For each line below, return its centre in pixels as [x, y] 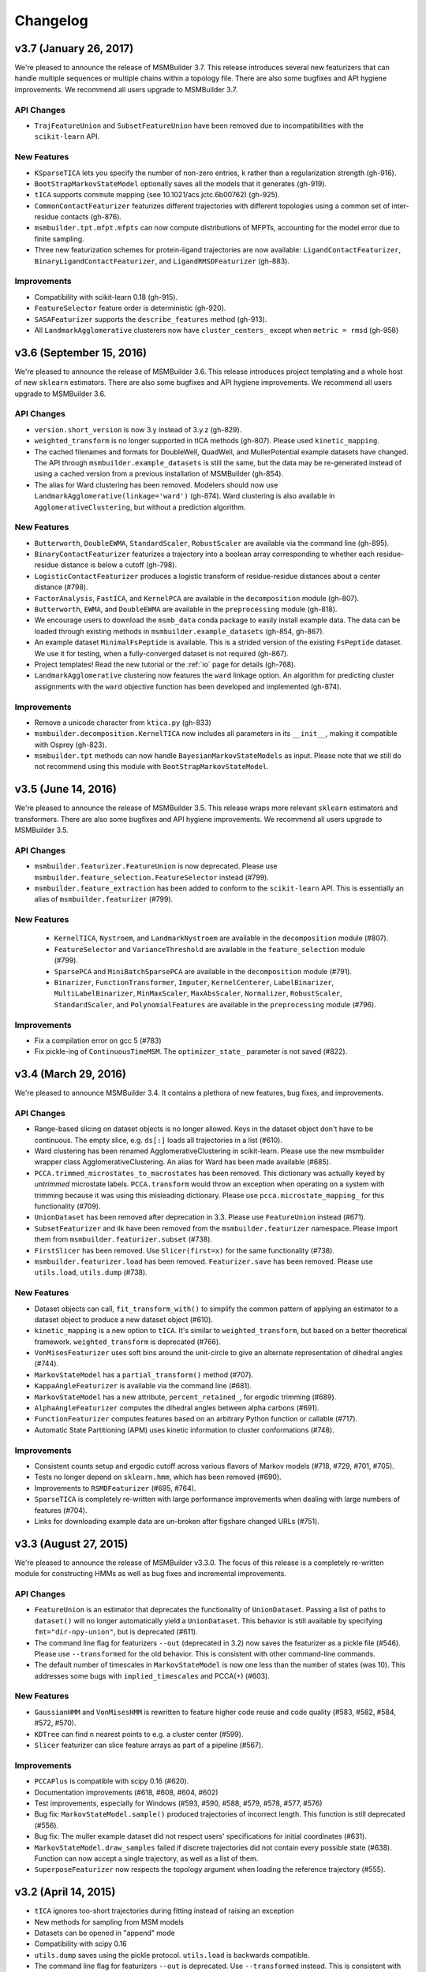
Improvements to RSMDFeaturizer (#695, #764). [115, 1488]
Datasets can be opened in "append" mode [105, 1933]
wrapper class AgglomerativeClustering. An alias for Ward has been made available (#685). [183, 1162]
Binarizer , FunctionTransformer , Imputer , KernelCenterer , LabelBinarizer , [194, 982]
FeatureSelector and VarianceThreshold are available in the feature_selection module [210, 949]
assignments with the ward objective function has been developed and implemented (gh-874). [188, 686]
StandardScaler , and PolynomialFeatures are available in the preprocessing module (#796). [215, 1004]
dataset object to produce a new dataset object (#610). [123, 1319]
